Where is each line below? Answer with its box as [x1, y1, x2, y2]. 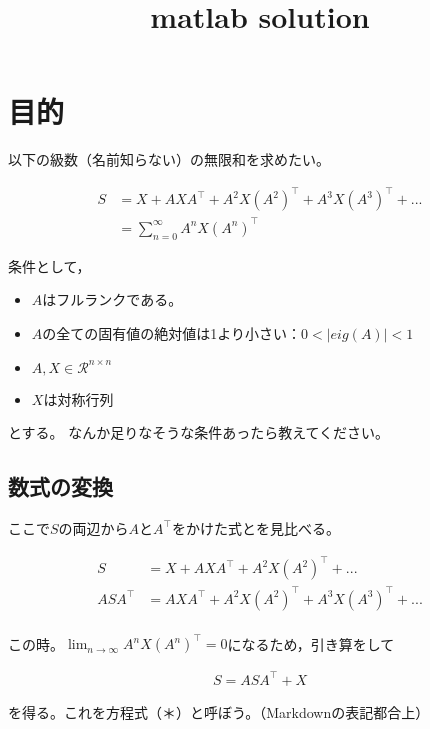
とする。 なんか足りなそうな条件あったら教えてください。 [8, 422, 390, 443]
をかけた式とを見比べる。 [172, 517, 340, 538]
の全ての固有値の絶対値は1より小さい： [42, 322, 302, 343]
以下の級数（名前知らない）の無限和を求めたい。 [8, 149, 330, 170]
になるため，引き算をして [227, 633, 395, 654]
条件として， [8, 255, 91, 276]
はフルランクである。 [42, 289, 183, 310]
